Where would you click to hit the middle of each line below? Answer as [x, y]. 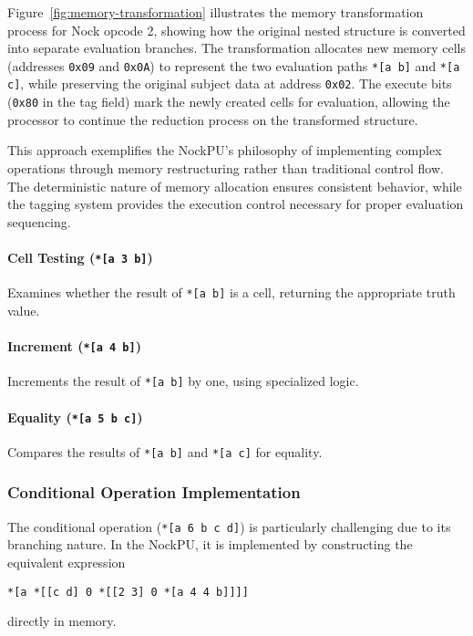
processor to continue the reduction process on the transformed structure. [213, 119]
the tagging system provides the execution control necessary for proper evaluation [236, 204]
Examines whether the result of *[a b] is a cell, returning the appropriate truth [231, 292]
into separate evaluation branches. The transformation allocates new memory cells [236, 48]
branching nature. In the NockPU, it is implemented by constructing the [210, 544]
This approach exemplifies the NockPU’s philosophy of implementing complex [225, 150]
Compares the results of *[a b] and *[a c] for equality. [165, 451]
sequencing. [39, 221]
